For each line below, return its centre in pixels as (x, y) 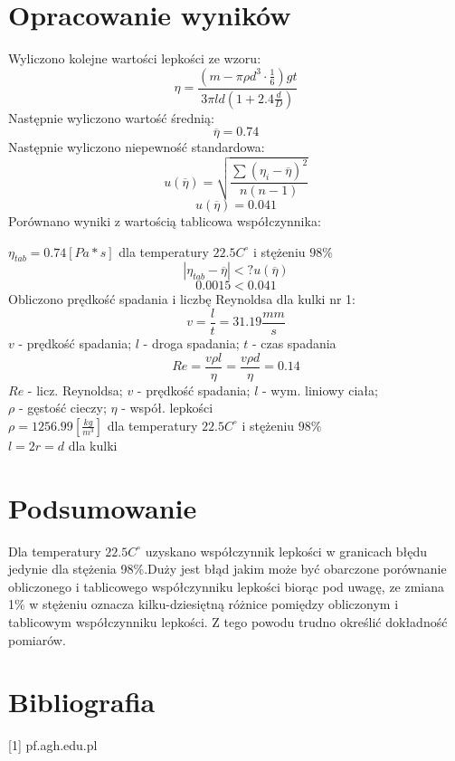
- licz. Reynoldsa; (75, 390)
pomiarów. (37, 639)
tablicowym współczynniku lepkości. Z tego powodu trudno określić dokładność (228, 621)
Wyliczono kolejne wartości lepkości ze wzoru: (135, 58)
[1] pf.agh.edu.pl (53, 745)
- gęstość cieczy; (62, 408)
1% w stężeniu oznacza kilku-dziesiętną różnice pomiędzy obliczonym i (204, 604)
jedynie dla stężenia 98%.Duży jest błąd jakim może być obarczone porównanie (227, 569)
